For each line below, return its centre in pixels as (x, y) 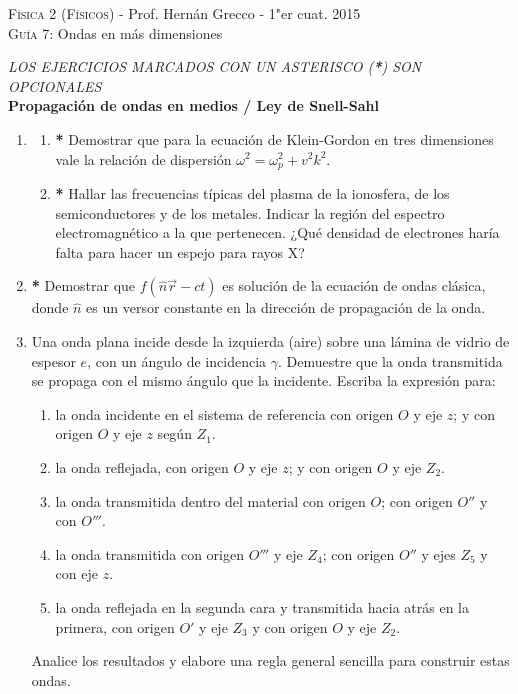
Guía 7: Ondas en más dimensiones (115, 32)
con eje (76, 573)
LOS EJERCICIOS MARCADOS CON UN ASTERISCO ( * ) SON (215, 66)
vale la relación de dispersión (143, 158)
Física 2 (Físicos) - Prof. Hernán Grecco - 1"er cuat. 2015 (184, 13)
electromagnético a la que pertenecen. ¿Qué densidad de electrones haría (277, 232)
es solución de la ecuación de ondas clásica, (354, 285)
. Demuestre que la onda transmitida (390, 360)
